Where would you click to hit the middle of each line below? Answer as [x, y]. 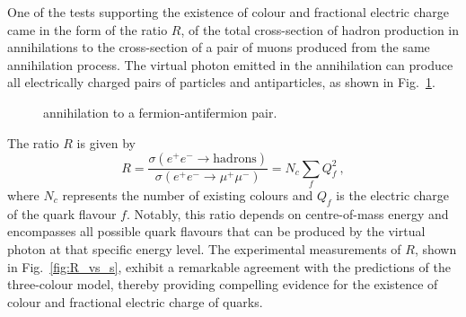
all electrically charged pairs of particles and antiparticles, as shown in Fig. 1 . [221, 82]
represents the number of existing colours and [188, 194]
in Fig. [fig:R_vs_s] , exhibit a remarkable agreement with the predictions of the [229, 266]
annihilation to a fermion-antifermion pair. [160, 112]
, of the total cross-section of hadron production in [320, 29]
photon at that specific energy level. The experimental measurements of [204, 248]
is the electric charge [393, 194]
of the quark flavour [62, 213]
